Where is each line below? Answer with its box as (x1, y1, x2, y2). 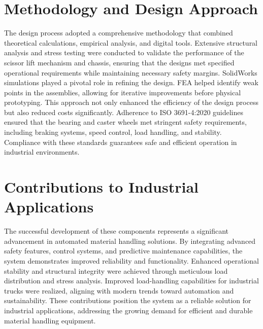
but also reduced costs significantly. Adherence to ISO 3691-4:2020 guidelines (4, 106, 244, 117)
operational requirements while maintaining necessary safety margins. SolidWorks (4, 67, 257, 78)
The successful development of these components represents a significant (4, 226, 229, 236)
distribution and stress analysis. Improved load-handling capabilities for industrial (4, 275, 259, 286)
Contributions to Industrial (4, 176, 199, 197)
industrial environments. (4, 147, 80, 157)
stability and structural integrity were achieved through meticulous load (4, 265, 228, 276)
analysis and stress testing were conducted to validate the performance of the (4, 47, 244, 58)
